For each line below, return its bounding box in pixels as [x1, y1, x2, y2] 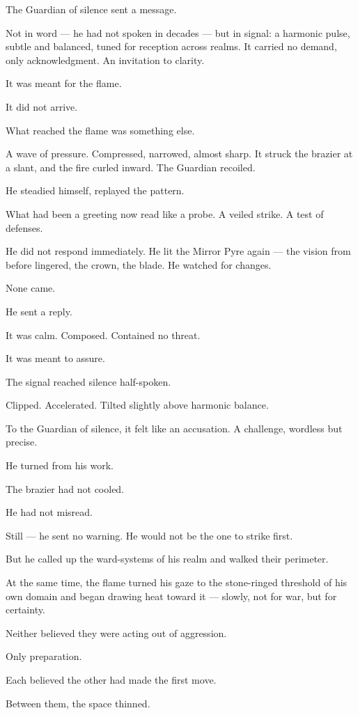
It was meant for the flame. [6, 76, 122, 91]
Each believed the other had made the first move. [6, 673, 217, 686]
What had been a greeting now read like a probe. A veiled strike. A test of [6, 206, 324, 221]
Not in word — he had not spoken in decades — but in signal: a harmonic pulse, [6, 25, 350, 40]
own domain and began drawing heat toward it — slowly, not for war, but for [6, 588, 337, 603]
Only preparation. [6, 649, 82, 663]
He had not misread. [6, 505, 93, 519]
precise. [6, 434, 38, 449]
